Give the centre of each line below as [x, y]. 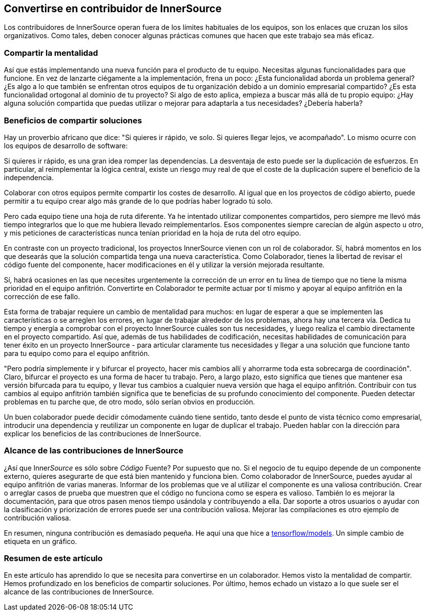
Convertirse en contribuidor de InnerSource [113, 9]
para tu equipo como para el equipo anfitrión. [77, 353]
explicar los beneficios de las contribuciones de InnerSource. [102, 433]
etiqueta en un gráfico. [41, 541]
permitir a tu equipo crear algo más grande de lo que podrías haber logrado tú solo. [138, 201]
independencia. [29, 177]
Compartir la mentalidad [51, 53]
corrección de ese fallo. [42, 296]
